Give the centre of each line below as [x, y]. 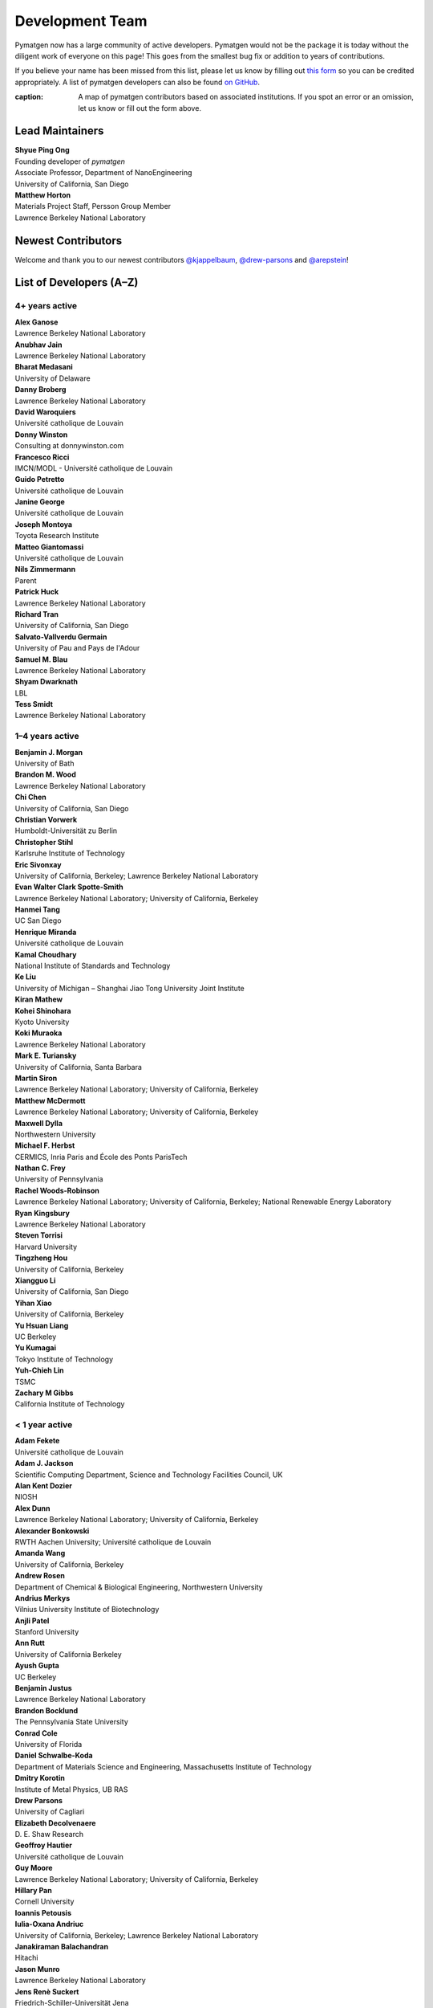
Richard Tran [37, 614]
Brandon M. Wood [45, 774]
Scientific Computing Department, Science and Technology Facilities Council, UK [149, 1475]
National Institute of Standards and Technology [93, 966]
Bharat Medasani [44, 367]
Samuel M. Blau [41, 659]
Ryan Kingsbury [42, 1213]
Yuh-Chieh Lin [39, 1370]
